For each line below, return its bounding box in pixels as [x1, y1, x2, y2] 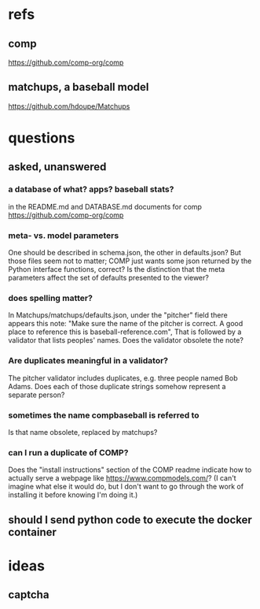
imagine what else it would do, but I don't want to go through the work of [8, 482, 244, 492]
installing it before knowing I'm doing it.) [8, 490, 138, 499]
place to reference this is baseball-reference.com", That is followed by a [8, 327, 242, 336]
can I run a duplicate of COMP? [8, 447, 129, 458]
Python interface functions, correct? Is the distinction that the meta [8, 264, 225, 273]
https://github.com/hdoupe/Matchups [8, 101, 130, 111]
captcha [8, 589, 49, 602]
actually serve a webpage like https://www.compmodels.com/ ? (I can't [8, 473, 237, 483]
